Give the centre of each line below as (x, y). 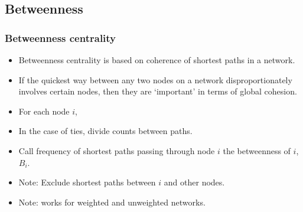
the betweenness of (257, 150)
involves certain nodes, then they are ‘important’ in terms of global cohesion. (158, 91)
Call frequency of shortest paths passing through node (117, 150)
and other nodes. (194, 182)
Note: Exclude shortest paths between (87, 182)
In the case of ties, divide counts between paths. (105, 131)
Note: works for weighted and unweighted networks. (112, 202)
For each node (44, 111)
